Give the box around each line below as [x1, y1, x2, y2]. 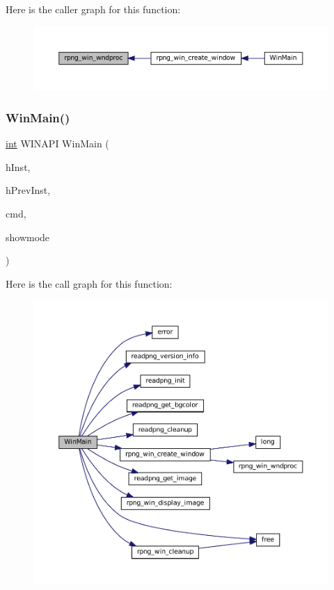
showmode [6, 229, 50, 244]
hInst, [6, 159, 31, 174]
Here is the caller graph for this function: [6, 2, 181, 16]
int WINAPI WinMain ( [6, 136, 109, 151]
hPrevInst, [6, 183, 51, 197]
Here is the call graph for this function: [6, 276, 173, 290]
